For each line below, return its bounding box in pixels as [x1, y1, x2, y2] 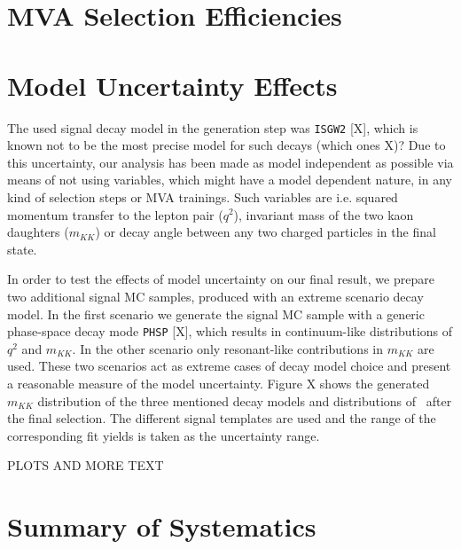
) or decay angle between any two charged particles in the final [95, 223, 436, 241]
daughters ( [7, 223, 69, 241]
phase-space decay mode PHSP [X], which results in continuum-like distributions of [7, 322, 453, 341]
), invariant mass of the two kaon [233, 205, 414, 224]
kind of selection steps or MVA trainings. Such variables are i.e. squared [7, 187, 398, 206]
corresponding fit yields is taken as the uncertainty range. [7, 426, 320, 444]
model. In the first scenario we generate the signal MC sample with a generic [7, 304, 425, 323]
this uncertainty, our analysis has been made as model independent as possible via [7, 153, 454, 171]
